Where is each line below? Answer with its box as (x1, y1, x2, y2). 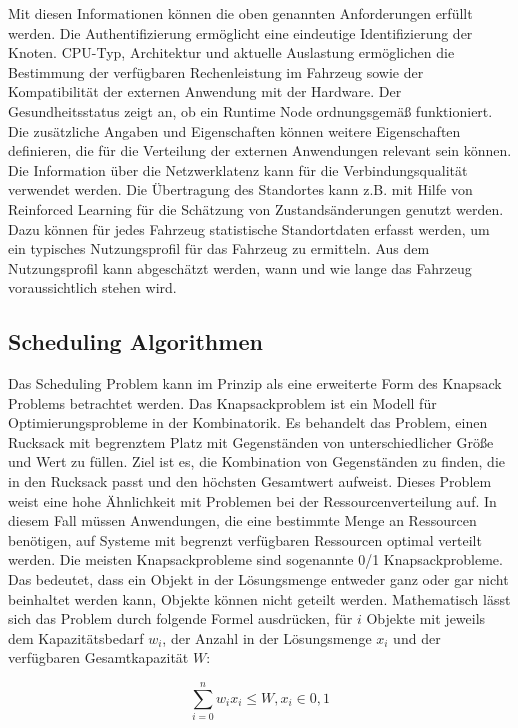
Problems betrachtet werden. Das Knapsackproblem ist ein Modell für (8, 392, 437, 413)
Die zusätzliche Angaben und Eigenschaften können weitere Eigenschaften (8, 120, 461, 141)
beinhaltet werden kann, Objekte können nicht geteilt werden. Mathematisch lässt (8, 588, 511, 609)
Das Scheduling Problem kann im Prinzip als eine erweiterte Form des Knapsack (8, 373, 502, 394)
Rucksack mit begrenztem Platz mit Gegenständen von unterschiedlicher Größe (8, 431, 494, 452)
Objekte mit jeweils (366, 608, 486, 629)
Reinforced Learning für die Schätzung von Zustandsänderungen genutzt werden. (8, 198, 504, 219)
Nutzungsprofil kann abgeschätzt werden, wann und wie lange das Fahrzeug (8, 257, 472, 278)
